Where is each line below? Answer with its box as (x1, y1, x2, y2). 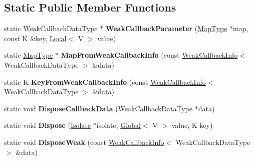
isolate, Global (96, 120, 141, 130)
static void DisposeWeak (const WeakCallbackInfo (4, 136, 164, 147)
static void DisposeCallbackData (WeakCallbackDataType (4, 103, 192, 113)
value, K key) (171, 120, 213, 130)
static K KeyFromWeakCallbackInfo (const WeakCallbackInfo (4, 76, 206, 87)
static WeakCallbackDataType (4, 23, 98, 34)
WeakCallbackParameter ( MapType (105, 23, 227, 34)
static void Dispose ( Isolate (4, 120, 91, 130)
